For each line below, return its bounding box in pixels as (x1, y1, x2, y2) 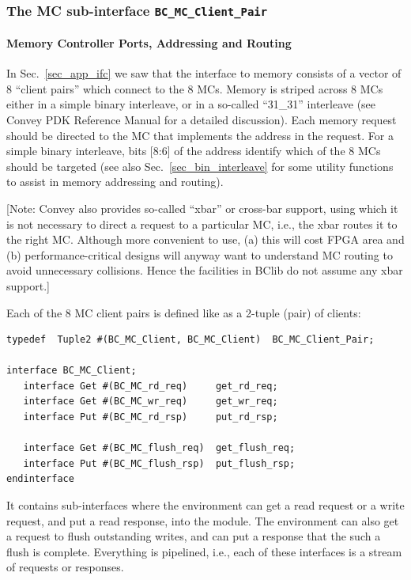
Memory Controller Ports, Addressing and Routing (6, 35, 292, 51)
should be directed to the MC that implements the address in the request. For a (6, 127, 394, 143)
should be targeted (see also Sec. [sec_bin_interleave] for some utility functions (6, 157, 394, 174)
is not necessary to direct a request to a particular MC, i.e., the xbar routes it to (6, 215, 398, 232)
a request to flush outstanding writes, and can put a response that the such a (6, 528, 381, 544)
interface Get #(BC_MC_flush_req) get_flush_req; (23, 442, 296, 454)
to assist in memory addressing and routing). (6, 173, 224, 190)
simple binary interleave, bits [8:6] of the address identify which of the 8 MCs (6, 142, 381, 159)
